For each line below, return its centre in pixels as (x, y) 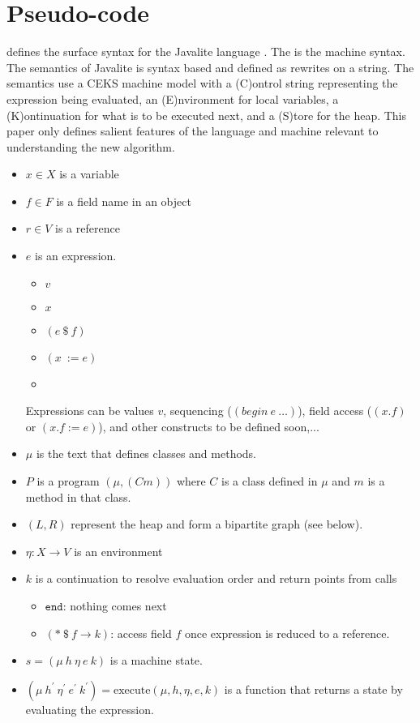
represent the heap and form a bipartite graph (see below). (217, 524)
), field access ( (335, 411)
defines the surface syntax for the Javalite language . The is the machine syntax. (206, 51)
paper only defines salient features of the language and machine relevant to (193, 131)
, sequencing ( (197, 411)
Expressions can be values (90, 411)
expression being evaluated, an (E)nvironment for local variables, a (173, 98)
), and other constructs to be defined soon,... (209, 426)
